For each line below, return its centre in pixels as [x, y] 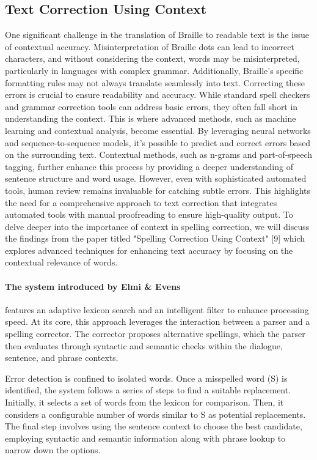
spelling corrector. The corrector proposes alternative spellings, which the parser [155, 334]
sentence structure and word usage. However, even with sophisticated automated [156, 178]
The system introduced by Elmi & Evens [93, 286]
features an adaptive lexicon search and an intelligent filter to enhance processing [157, 309]
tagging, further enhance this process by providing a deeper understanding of [149, 166]
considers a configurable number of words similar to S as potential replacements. [155, 414]
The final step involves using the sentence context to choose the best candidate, [154, 426]
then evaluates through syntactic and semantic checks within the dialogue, [144, 345]
